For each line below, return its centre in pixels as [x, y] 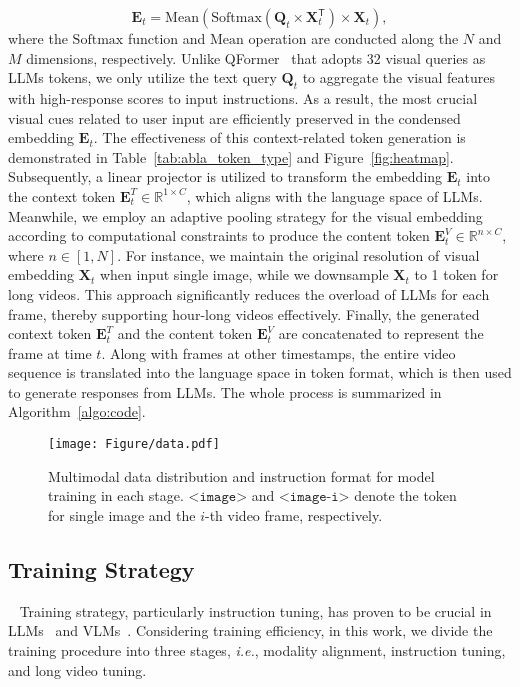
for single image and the [122, 514]
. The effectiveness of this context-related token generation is [279, 137]
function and [166, 38]
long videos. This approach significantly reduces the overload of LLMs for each [249, 293]
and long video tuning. [77, 669]
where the [38, 38]
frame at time [50, 352]
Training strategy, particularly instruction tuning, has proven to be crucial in [255, 610]
